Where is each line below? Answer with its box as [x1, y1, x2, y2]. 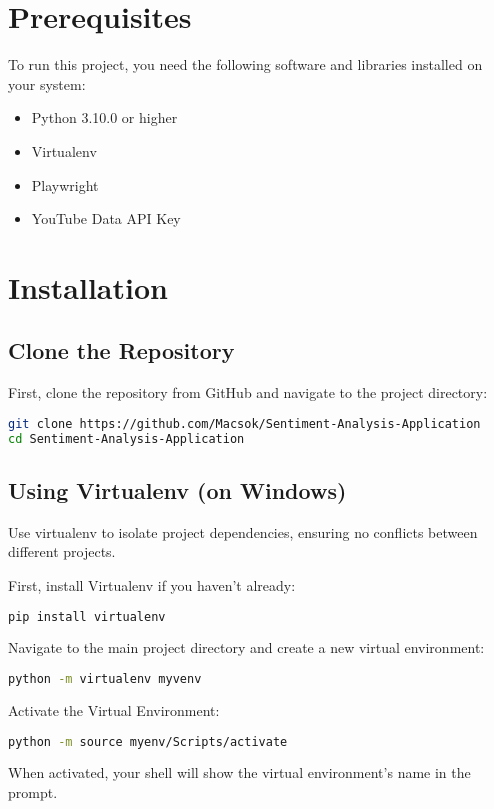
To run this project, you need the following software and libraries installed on [8, 54, 483, 75]
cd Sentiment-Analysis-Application [8, 431, 245, 446]
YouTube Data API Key [31, 208, 181, 229]
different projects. [8, 541, 116, 562]
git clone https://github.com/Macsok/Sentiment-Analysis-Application [8, 416, 481, 431]
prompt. [8, 782, 58, 802]
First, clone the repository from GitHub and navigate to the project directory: [8, 382, 488, 403]
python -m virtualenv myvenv [8, 672, 202, 687]
